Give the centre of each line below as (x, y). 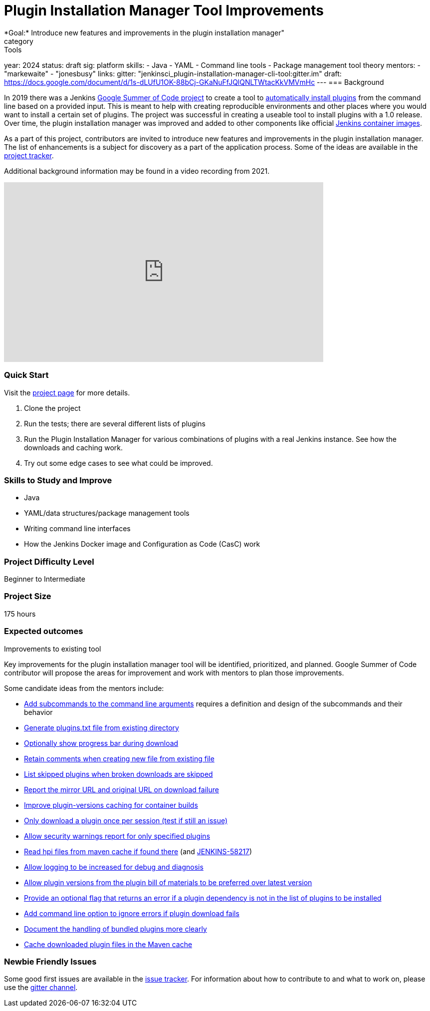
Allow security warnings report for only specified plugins (117, 836)
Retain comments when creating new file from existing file (119, 758)
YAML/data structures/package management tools (107, 513)
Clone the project (52, 408)
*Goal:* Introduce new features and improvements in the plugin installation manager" (144, 32)
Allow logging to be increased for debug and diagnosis (114, 867)
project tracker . (29, 155)
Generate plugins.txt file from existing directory (102, 727)
